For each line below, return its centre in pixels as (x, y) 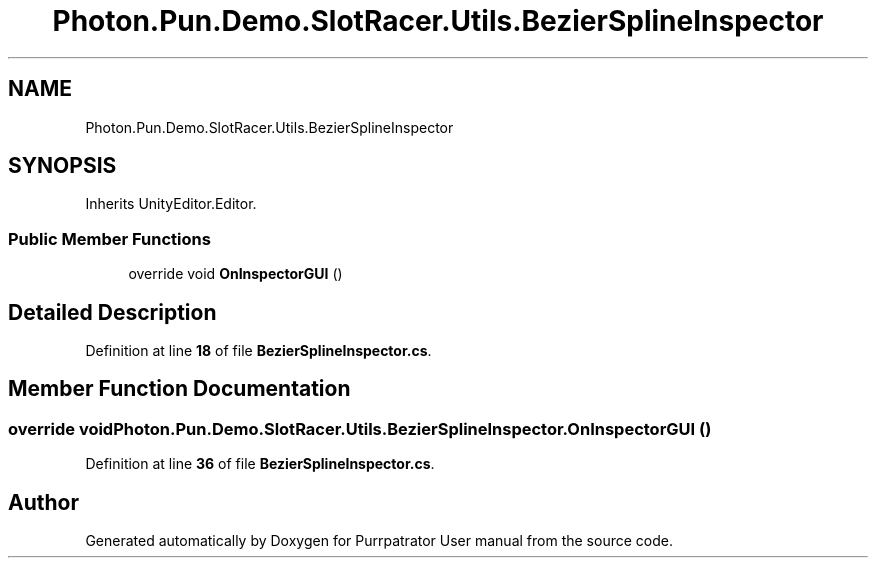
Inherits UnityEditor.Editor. (171, 204)
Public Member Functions (109, 238)
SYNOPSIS (62, 166)
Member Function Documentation (179, 389)
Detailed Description (112, 312)
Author (43, 502)
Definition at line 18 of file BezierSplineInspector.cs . (258, 351)
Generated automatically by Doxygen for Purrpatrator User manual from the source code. (379, 541)
